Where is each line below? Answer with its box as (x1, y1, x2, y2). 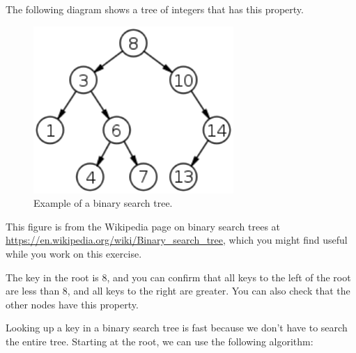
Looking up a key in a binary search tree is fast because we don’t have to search (6, 320, 348, 335)
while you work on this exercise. (6, 246, 142, 260)
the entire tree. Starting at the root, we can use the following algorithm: (6, 334, 314, 348)
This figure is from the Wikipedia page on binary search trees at (6, 219, 281, 233)
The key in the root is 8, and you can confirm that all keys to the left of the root (6, 269, 351, 284)
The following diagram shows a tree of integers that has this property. (6, 2, 304, 16)
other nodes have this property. (6, 297, 139, 311)
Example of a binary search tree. (33, 196, 173, 210)
